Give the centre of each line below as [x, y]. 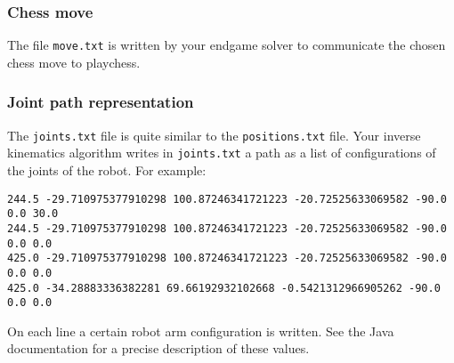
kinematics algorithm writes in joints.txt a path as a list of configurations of [222, 153]
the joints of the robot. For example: [107, 170]
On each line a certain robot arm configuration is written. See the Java [201, 331]
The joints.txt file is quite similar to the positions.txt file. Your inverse [214, 135]
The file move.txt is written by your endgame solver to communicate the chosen [227, 45]
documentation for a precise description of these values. [158, 348]
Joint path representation [101, 102]
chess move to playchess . [74, 62]
